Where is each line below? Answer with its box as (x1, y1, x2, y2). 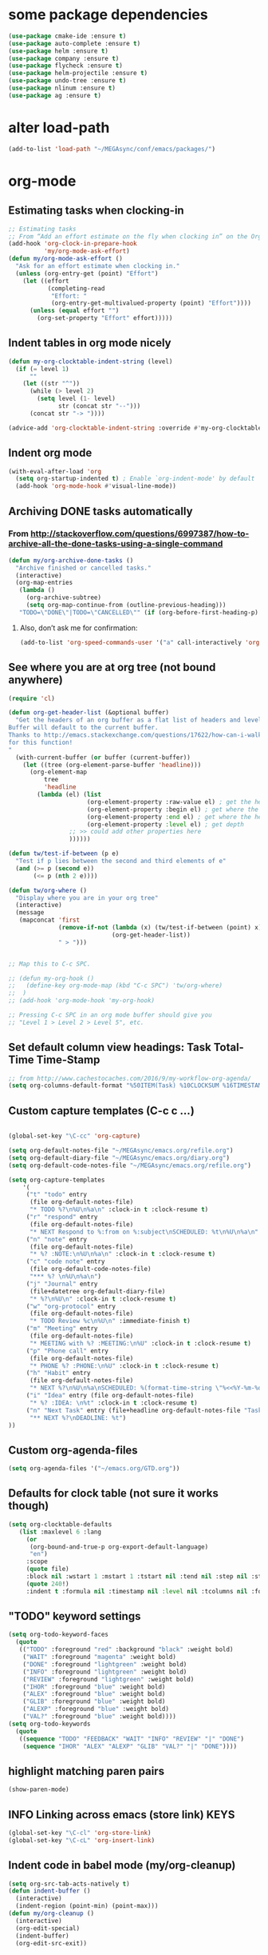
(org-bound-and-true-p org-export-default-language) (29, 1542, 209, 1551)
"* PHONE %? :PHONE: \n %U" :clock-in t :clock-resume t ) (29, 1361, 219, 1369)
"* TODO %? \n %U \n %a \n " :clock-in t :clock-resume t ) (29, 1205, 209, 1213)
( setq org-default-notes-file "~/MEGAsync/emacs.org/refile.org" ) (8, 1146, 234, 1154)
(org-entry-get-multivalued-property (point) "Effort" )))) (50, 299, 251, 307)
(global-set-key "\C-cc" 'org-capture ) (8, 1132, 141, 1141)
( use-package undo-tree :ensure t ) (8, 77, 127, 85)
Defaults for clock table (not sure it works (8, 1486, 219, 1501)
